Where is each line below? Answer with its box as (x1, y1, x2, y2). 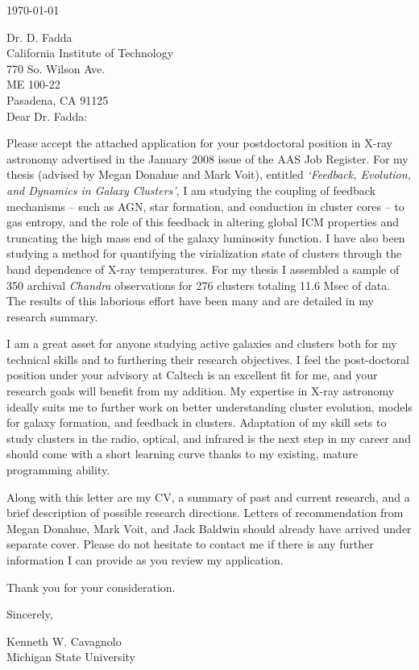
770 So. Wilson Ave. (6, 60, 106, 77)
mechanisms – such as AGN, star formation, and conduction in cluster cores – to (6, 197, 404, 214)
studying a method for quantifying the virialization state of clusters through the (6, 245, 402, 262)
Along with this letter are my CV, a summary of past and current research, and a (6, 488, 410, 505)
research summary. (6, 308, 98, 325)
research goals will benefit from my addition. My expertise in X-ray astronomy (6, 383, 395, 399)
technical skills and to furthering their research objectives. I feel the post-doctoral (6, 350, 409, 367)
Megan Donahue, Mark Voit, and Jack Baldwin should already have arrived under (6, 519, 412, 536)
